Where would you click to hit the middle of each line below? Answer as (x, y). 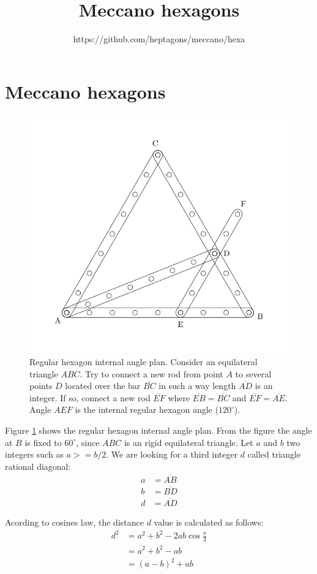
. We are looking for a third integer (172, 454)
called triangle (274, 454)
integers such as (34, 454)
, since (88, 442)
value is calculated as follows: (209, 522)
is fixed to (43, 442)
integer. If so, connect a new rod (90, 397)
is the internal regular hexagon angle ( (147, 410)
